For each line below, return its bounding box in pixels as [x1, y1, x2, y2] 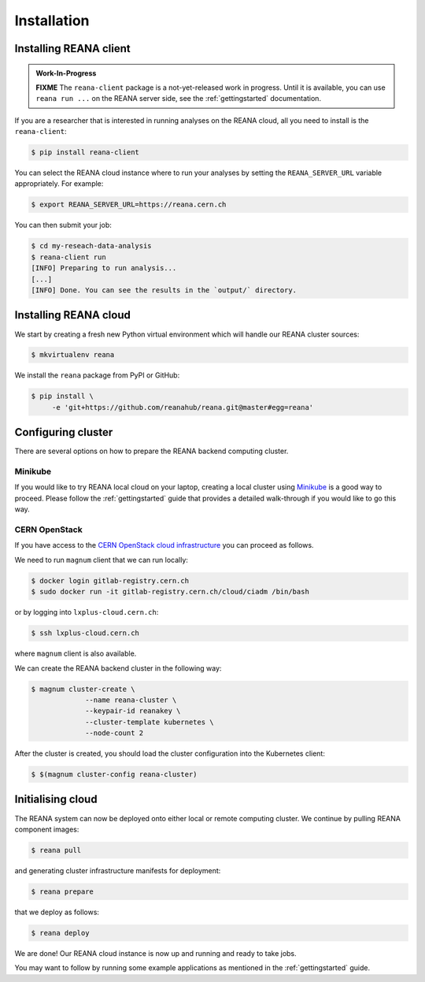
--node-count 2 [85, 729, 144, 738]
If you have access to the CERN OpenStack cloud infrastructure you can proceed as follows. [14, 541, 314, 550]
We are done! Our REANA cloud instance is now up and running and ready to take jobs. [14, 948, 297, 958]
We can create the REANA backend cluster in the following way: [14, 663, 222, 673]
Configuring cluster [14, 426, 113, 439]
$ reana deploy [31, 928, 90, 937]
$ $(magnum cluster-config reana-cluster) [31, 770, 198, 779]
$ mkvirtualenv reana [31, 351, 115, 359]
